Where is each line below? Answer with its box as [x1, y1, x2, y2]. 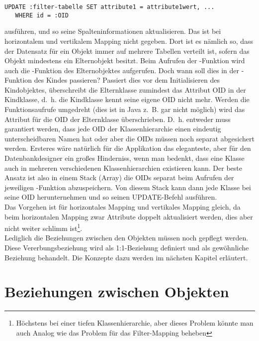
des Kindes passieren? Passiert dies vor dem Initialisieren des [34, 75, 220, 85]
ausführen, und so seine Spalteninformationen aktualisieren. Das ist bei [4, 26, 221, 36]
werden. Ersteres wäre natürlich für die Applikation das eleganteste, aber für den [4, 143, 251, 153]
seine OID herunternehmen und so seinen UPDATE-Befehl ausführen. [4, 192, 217, 202]
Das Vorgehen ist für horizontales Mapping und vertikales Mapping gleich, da [4, 202, 241, 212]
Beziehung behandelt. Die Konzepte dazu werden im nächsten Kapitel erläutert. [4, 252, 248, 262]
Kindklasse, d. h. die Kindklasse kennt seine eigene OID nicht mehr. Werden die [4, 94, 250, 105]
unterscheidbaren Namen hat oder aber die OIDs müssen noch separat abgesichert [4, 133, 255, 143]
